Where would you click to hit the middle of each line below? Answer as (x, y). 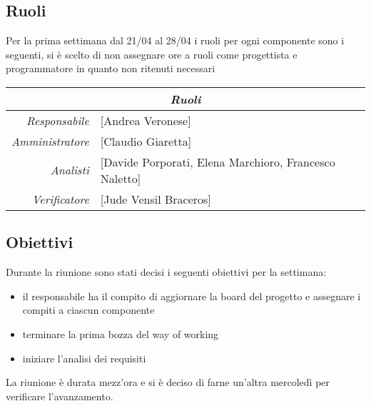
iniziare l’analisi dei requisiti (84, 358)
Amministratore (50, 141)
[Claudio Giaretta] (146, 141)
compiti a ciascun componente (88, 310)
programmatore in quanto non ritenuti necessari (111, 68)
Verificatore (60, 199)
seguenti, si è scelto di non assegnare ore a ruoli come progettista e (152, 54)
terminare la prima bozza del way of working (121, 333)
